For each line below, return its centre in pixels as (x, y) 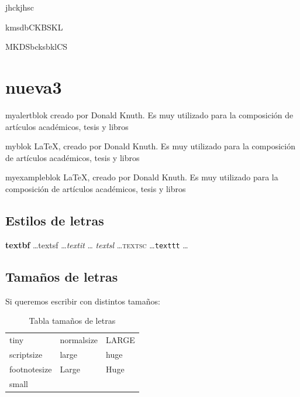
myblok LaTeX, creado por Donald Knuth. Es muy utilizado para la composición (150, 146)
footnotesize (31, 369)
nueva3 (34, 86)
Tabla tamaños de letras (72, 321)
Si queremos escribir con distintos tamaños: (83, 301)
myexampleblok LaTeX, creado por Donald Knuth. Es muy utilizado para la (142, 177)
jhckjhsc (20, 7)
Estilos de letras (55, 220)
